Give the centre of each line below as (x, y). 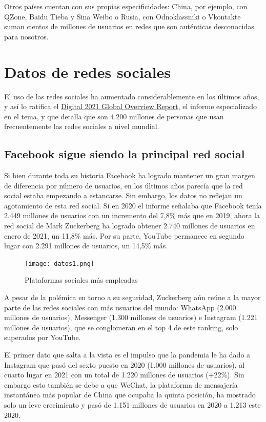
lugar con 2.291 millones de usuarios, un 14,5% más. (86, 246)
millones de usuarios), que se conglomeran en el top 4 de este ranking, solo (121, 327)
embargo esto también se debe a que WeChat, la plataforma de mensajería (121, 384)
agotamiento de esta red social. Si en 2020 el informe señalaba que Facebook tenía (133, 205)
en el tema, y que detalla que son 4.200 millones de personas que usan (114, 116)
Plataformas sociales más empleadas (81, 280)
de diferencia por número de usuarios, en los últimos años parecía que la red (124, 185)
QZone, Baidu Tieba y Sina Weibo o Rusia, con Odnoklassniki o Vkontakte (122, 16)
